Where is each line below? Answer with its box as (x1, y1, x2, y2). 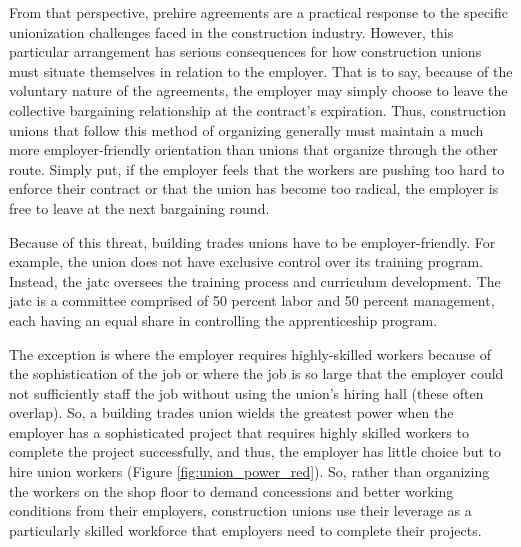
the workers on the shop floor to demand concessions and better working (9, 480, 454, 501)
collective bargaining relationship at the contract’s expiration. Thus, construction (9, 99, 507, 120)
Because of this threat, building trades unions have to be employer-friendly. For (9, 231, 496, 252)
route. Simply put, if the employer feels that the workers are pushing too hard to (9, 158, 505, 179)
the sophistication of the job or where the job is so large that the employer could (9, 363, 504, 384)
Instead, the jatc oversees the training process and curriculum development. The (9, 270, 501, 291)
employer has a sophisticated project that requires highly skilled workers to (9, 421, 469, 442)
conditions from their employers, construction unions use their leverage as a (9, 500, 472, 521)
